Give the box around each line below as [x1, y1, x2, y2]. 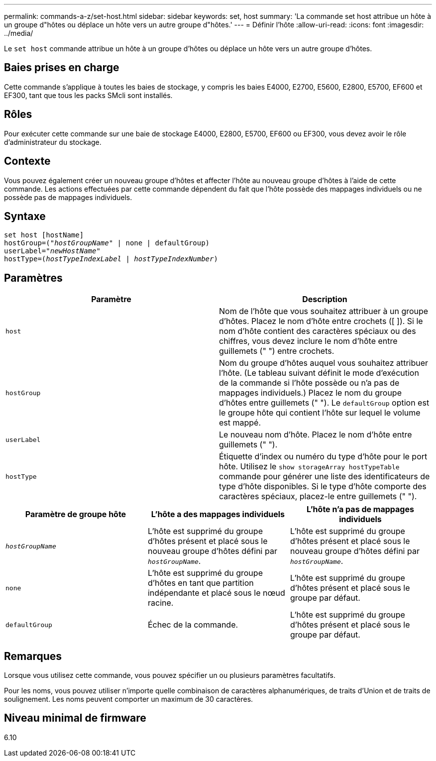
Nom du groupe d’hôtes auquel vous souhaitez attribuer [219, 358, 429, 368]
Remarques [4, 650, 62, 662]
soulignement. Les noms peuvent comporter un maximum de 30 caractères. [4, 695, 253, 704]
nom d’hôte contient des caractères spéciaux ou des [219, 326, 416, 336]
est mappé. [219, 418, 261, 428]
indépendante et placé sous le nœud [147, 588, 285, 598]
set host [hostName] [4, 231, 84, 239]
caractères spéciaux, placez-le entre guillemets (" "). [219, 491, 417, 502]
